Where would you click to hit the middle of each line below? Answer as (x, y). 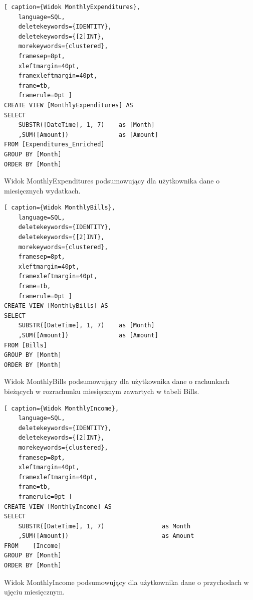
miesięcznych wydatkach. (42, 190)
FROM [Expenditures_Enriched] (54, 145)
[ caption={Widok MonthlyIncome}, (62, 408)
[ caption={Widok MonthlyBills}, (60, 208)
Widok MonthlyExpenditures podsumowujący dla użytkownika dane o (112, 181)
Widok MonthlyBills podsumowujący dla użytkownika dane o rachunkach (117, 381)
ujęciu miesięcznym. (35, 592)
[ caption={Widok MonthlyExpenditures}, (72, 7)
